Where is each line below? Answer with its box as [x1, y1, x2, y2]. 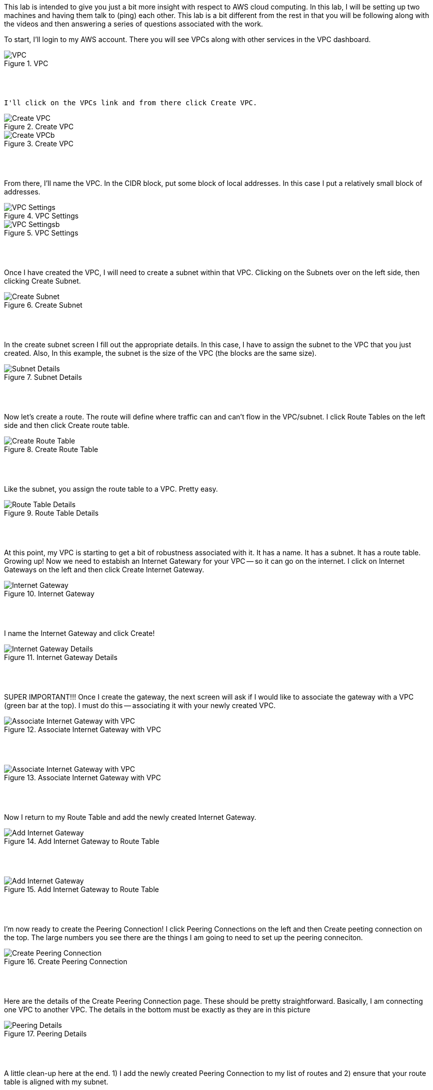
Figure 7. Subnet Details [4, 373, 82, 381]
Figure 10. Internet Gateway [4, 589, 95, 598]
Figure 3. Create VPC [4, 139, 74, 148]
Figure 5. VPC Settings [4, 229, 79, 237]
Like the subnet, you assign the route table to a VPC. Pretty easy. [4, 485, 218, 493]
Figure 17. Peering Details [4, 1029, 87, 1038]
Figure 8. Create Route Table [4, 445, 98, 454]
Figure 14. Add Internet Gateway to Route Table [4, 837, 160, 845]
